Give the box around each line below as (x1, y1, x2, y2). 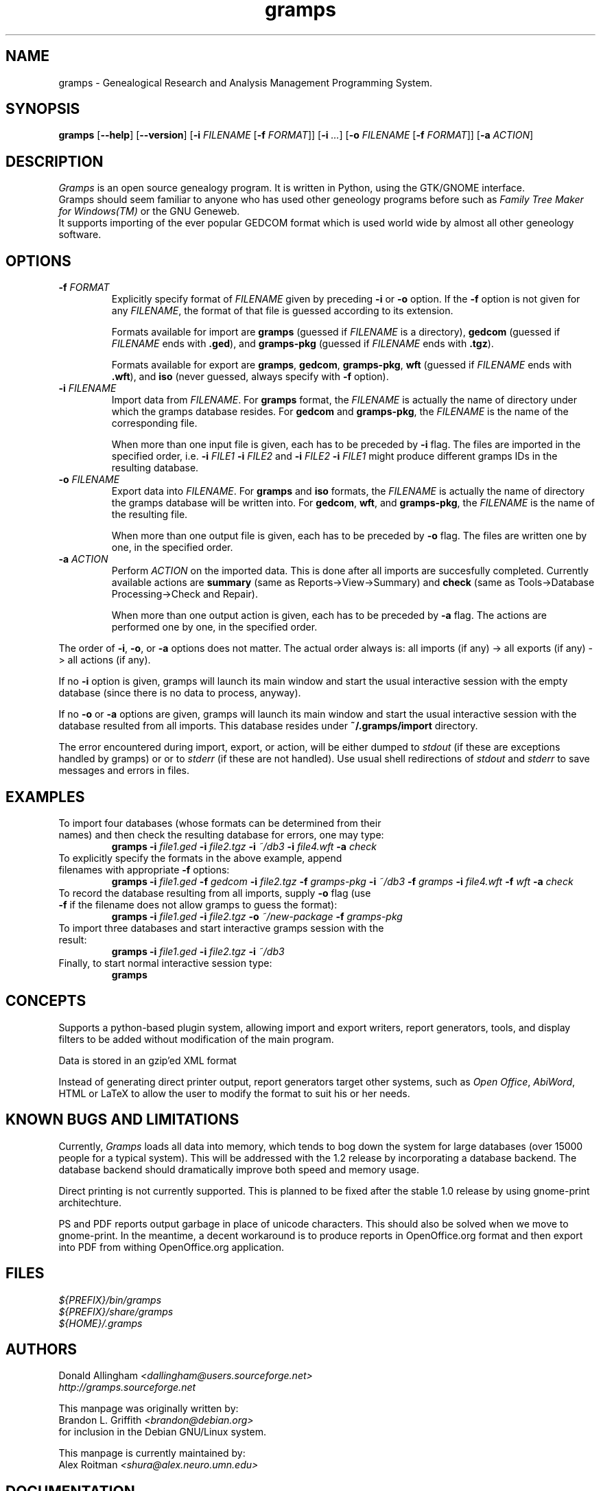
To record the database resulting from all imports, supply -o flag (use (58, 887, 371, 899)
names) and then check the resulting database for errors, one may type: (58, 828, 384, 841)
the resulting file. (111, 508, 188, 521)
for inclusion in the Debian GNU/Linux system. (58, 1426, 266, 1438)
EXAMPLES (5, 788, 85, 806)
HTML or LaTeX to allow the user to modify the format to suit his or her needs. (58, 1087, 410, 1099)
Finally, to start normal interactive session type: (58, 956, 272, 969)
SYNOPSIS (5, 100, 80, 118)
